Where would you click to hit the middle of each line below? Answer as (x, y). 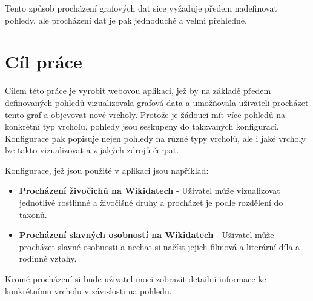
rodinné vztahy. (48, 258)
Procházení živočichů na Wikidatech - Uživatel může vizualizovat (150, 190)
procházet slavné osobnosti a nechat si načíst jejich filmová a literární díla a (160, 246)
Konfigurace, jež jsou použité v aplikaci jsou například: (107, 170)
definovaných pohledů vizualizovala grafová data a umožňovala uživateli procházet (157, 102)
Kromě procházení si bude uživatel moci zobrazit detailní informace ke (136, 279)
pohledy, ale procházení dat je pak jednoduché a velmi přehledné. (126, 20)
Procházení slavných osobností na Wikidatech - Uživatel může (147, 235)
